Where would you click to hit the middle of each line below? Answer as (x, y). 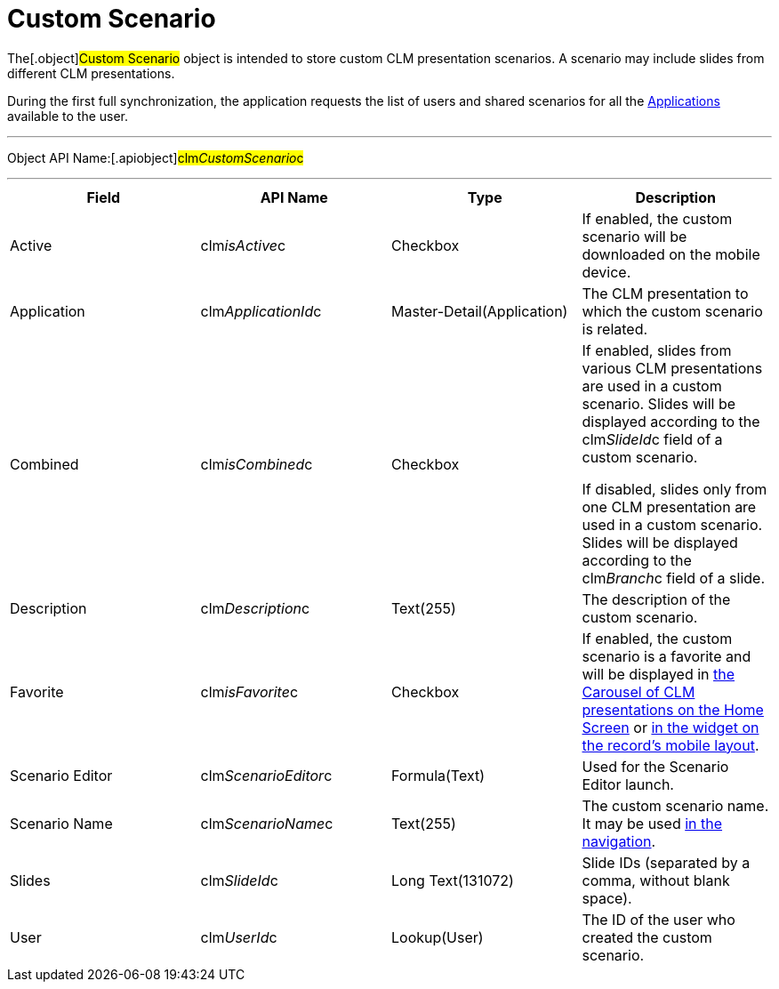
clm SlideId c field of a (652, 439)
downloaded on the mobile (671, 254)
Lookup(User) (438, 937)
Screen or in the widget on (671, 727)
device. (606, 272)
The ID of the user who (659, 919)
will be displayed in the (659, 674)
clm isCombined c (257, 464)
